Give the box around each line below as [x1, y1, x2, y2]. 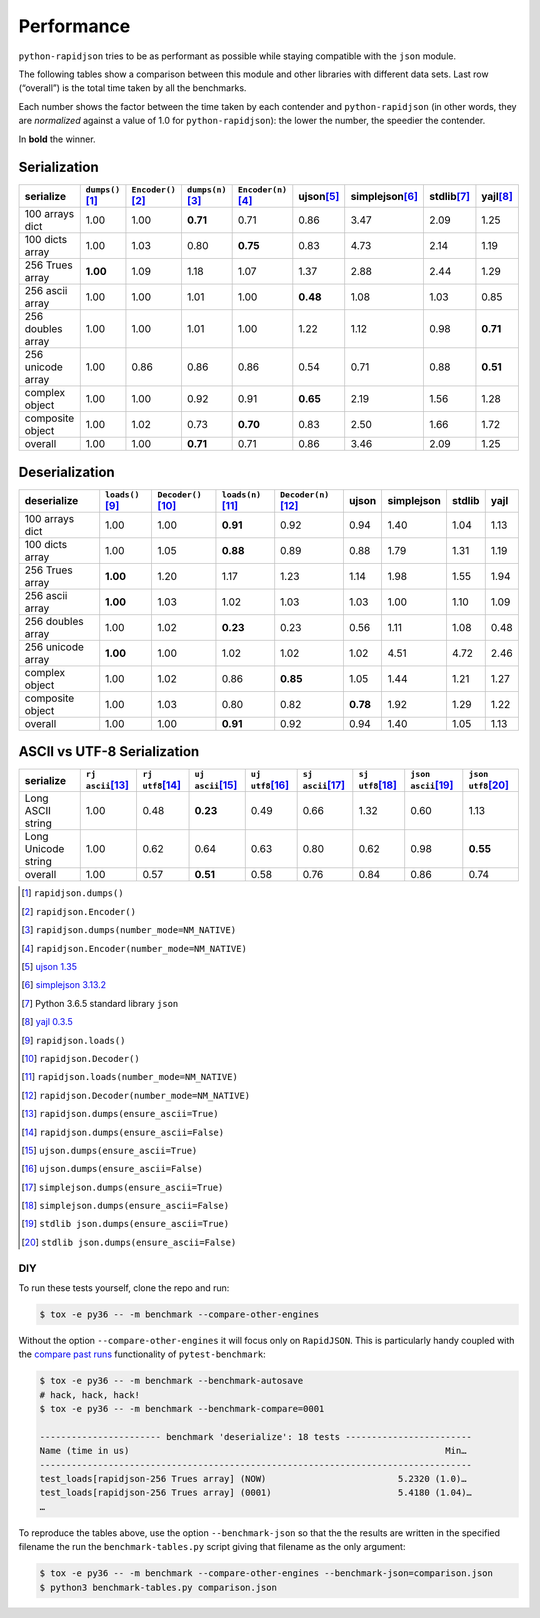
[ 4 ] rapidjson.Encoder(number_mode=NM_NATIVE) [21, 942, 247, 954]
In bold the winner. [18, 133, 96, 145]
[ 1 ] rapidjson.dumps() [21, 887, 124, 899]
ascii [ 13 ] [85, 778, 130, 792]
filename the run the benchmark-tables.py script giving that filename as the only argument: [18, 1541, 406, 1553]
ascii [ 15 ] [194, 778, 238, 792]
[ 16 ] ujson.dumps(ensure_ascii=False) [21, 1163, 204, 1175]
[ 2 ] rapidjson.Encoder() [21, 905, 137, 917]
